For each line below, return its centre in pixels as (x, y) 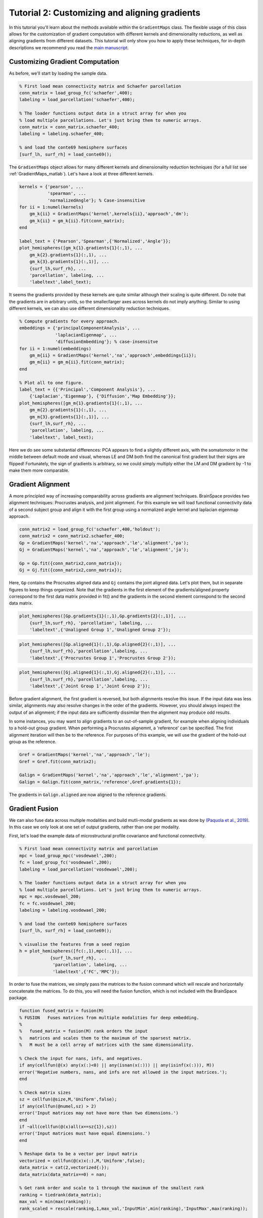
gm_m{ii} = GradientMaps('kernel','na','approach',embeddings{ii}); (113, 355)
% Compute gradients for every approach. (69, 321)
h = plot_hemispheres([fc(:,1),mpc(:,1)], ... (76, 951)
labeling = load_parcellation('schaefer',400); (77, 100)
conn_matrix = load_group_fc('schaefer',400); (76, 93)
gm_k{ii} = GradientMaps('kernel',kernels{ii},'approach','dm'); (109, 214)
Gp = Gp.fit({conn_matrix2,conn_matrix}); (71, 563)
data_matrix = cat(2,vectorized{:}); (64, 1168)
